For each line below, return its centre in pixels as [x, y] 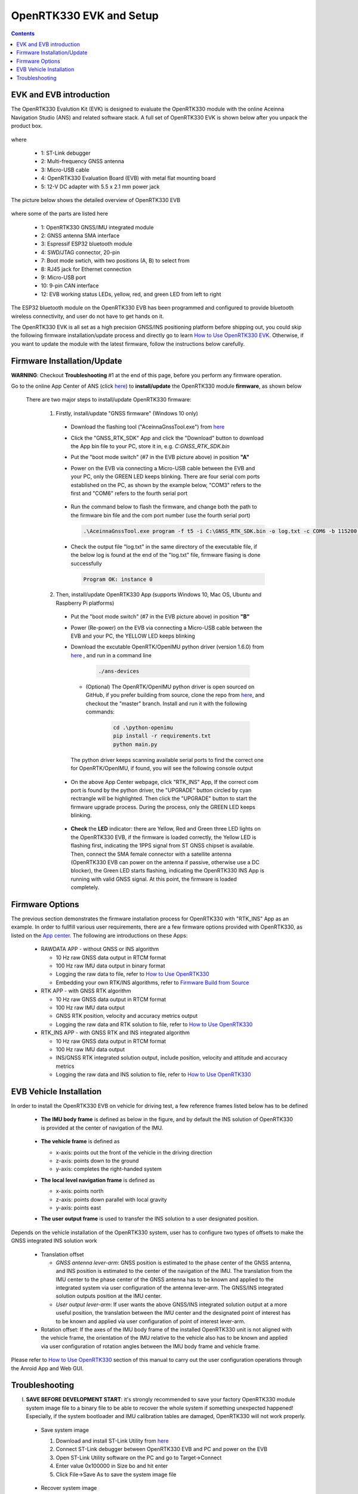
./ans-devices [119, 671]
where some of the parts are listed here [60, 214]
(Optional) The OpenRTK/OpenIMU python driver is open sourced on [170, 687]
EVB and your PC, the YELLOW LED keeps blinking [133, 636]
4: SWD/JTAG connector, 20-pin [81, 252]
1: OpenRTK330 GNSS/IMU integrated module [97, 227]
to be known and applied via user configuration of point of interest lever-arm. [151, 1321]
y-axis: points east [78, 1208]
